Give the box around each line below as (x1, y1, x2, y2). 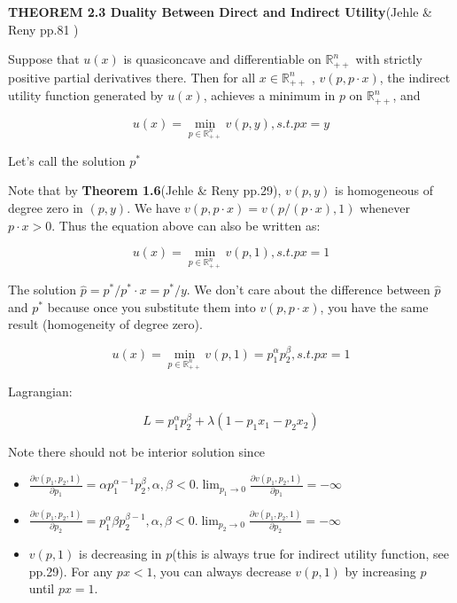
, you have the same (320, 297, 429, 316)
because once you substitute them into (47, 297, 256, 316)
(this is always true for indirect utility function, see (172, 544, 449, 563)
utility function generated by (8, 86, 164, 105)
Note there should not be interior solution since (8, 442, 266, 461)
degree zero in (8, 198, 83, 216)
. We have (127, 198, 181, 216)
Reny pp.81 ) (8, 20, 79, 38)
